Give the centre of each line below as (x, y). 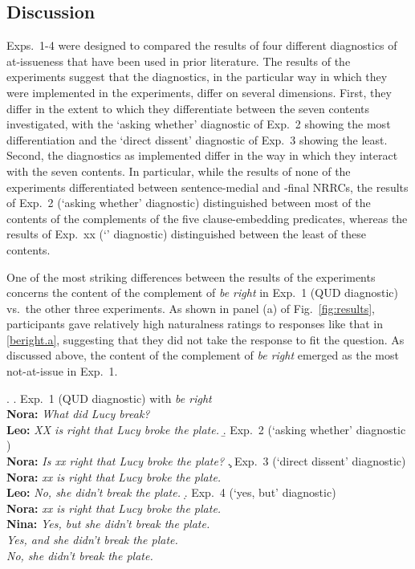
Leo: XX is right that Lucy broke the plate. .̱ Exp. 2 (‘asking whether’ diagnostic (206, 429)
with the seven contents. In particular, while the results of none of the (179, 171)
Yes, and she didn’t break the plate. (92, 540)
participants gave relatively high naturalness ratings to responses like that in (195, 324)
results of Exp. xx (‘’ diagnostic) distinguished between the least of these (186, 234)
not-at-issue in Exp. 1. (62, 371)
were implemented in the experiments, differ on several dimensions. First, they (199, 92)
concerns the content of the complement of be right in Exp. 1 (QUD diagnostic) (202, 293)
